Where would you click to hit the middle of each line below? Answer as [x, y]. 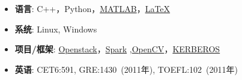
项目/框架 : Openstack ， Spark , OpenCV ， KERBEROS [117, 49]
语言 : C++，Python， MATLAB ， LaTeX [92, 8]
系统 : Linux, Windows [56, 29]
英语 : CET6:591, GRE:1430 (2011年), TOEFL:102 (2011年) [126, 69]
